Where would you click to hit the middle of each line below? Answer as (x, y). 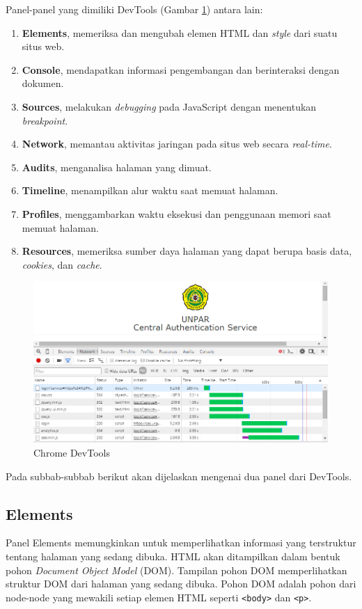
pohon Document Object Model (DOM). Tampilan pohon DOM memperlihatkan (176, 570)
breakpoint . (45, 120)
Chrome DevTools (72, 453)
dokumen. (43, 83)
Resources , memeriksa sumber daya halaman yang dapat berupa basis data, (187, 251)
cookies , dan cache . (62, 264)
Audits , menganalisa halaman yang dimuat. (117, 167)
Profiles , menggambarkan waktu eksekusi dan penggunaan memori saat (176, 213)
